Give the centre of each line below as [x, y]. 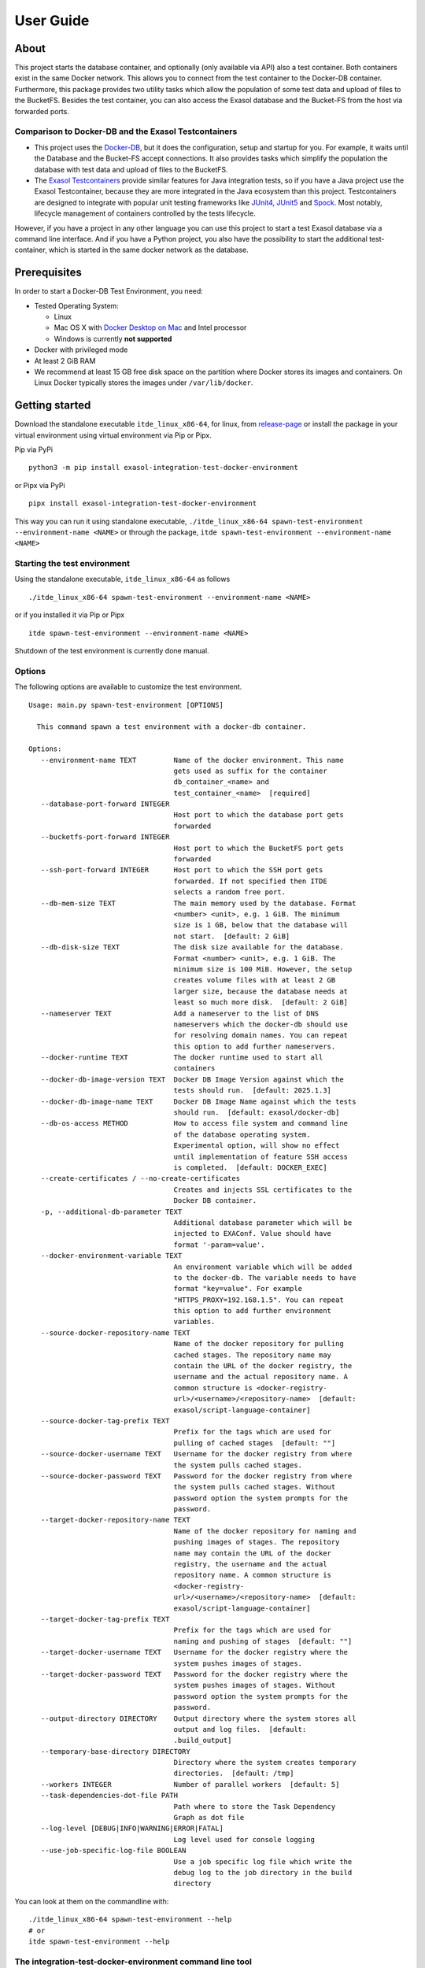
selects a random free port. [230, 892]
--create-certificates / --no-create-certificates [140, 1178]
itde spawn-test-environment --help [99, 1941]
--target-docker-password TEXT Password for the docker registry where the [194, 1674]
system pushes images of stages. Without [255, 1685]
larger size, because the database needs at [261, 991]
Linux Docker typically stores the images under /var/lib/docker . [144, 383]
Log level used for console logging [244, 1839]
